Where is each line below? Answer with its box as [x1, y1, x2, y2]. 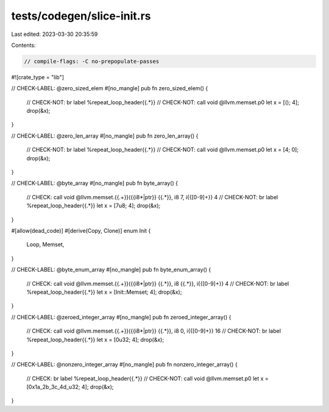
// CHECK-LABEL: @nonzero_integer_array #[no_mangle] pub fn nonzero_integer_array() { [11, 361, 238, 368]
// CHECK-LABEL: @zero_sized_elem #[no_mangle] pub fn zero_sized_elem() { [11, 85, 208, 92]
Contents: [11, 41, 36, 49]
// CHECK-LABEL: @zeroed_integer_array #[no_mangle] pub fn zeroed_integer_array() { [11, 313, 232, 321]
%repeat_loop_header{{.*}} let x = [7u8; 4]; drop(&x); [26, 202, 161, 210]
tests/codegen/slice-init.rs [11, 9, 151, 23]
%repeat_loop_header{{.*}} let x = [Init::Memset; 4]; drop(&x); [26, 288, 182, 296]
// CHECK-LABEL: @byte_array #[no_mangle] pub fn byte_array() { [11, 180, 178, 187]
